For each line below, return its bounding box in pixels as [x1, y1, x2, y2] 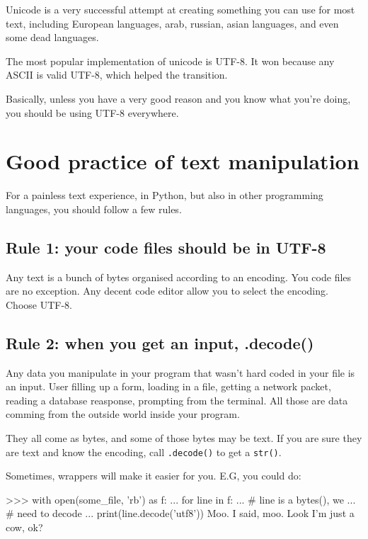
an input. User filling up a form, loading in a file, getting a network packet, [6, 379, 331, 394]
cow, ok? [6, 520, 43, 535]
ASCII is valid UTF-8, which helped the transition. [6, 67, 228, 82]
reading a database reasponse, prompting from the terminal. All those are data [6, 392, 348, 407]
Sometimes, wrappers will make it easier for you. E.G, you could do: [6, 468, 301, 483]
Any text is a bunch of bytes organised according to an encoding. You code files [6, 269, 352, 284]
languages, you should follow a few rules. [6, 201, 182, 216]
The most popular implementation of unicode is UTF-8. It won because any [6, 53, 335, 68]
